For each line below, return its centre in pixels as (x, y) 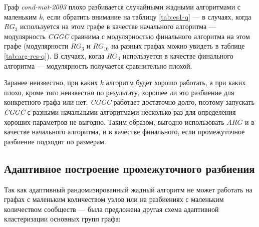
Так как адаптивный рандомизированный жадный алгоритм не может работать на (128, 189)
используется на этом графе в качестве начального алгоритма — (118, 26)
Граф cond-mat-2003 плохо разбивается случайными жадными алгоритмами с (122, 7)
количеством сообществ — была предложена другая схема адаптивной (111, 209)
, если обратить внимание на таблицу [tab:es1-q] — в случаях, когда (147, 16)
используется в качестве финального (178, 55)
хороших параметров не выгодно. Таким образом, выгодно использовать (114, 122)
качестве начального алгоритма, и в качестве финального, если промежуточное (124, 132)
